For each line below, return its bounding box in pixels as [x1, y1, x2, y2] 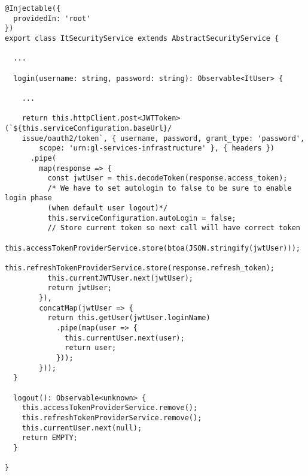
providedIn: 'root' [13, 14, 91, 23]
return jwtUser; [47, 284, 112, 293]
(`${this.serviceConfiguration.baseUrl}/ [5, 123, 172, 132]
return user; [65, 344, 117, 353]
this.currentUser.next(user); [65, 333, 185, 342]
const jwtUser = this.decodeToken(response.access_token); [47, 174, 288, 183]
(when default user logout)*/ [47, 204, 168, 213]
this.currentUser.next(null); [22, 423, 142, 432]
